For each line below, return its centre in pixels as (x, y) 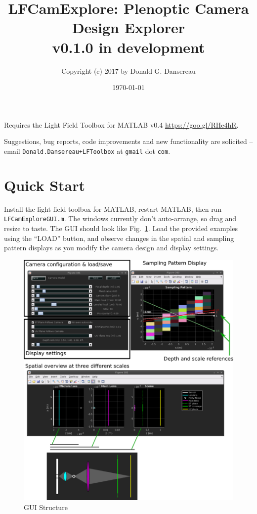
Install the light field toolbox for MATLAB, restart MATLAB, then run (113, 209)
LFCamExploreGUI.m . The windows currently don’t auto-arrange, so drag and (120, 218)
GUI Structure (46, 507)
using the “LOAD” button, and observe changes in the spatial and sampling (119, 238)
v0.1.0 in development (128, 47)
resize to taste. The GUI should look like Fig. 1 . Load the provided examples (121, 228)
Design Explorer (128, 27)
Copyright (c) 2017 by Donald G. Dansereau (128, 70)
